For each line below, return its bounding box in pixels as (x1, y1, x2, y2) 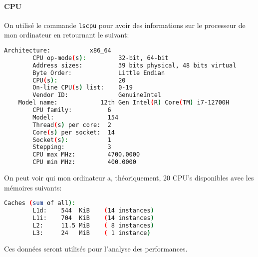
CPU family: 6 (32, 106, 111, 114)
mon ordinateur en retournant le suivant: (4, 29, 129, 40)
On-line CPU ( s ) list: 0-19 (32, 84, 133, 91)
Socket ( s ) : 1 (32, 136, 111, 143)
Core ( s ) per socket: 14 (32, 128, 115, 136)
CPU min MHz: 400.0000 (32, 158, 136, 166)
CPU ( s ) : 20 (32, 76, 126, 84)
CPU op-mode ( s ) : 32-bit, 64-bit (32, 54, 169, 61)
